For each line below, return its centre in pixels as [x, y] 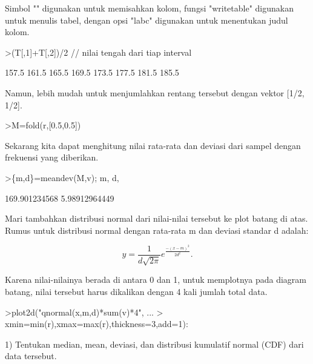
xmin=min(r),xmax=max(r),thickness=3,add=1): [97, 324]
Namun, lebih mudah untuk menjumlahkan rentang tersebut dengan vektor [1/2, [155, 92]
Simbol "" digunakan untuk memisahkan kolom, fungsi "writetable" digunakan [149, 8]
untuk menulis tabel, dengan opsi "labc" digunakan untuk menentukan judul [147, 20]
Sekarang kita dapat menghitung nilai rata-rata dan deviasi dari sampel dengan [153, 145]
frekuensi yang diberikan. [52, 157]
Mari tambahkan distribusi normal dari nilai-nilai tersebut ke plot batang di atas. [156, 218]
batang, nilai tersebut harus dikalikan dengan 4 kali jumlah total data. [136, 292]
